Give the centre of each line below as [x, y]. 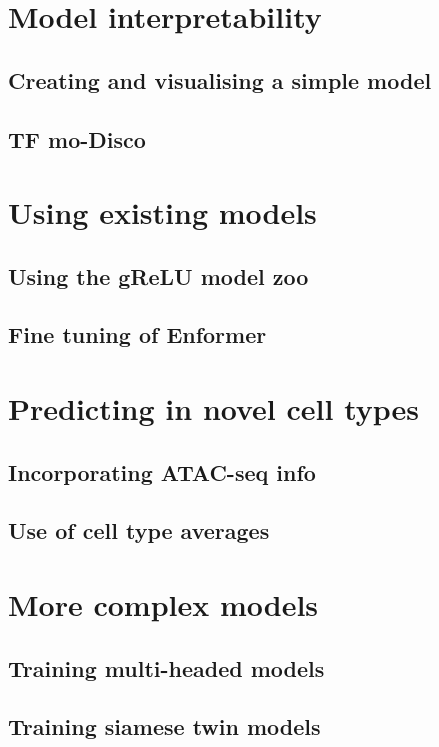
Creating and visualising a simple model [220, 79]
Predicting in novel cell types [214, 408]
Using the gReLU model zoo [158, 275]
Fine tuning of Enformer [137, 334]
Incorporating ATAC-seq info [162, 471]
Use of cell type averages [139, 530]
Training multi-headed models [166, 667]
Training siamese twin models [164, 726]
